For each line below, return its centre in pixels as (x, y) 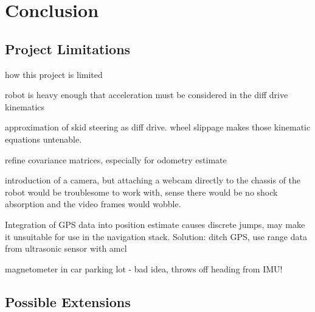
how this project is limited (54, 74)
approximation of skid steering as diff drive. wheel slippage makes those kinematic (158, 127)
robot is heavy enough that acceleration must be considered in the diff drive (147, 95)
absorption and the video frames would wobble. (93, 204)
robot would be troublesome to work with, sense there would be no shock (141, 192)
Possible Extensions (68, 301)
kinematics (25, 106)
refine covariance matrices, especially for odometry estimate (116, 159)
